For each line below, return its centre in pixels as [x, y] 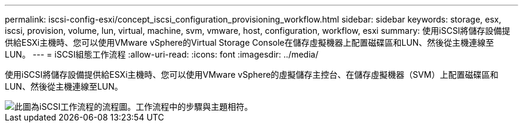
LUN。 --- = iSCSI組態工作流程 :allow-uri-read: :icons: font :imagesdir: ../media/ [162, 54]
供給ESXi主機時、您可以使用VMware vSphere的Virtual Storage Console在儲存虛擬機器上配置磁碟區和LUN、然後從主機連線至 [250, 42]
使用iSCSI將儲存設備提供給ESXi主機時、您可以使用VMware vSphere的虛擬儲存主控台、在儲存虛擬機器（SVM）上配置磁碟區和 [252, 74]
